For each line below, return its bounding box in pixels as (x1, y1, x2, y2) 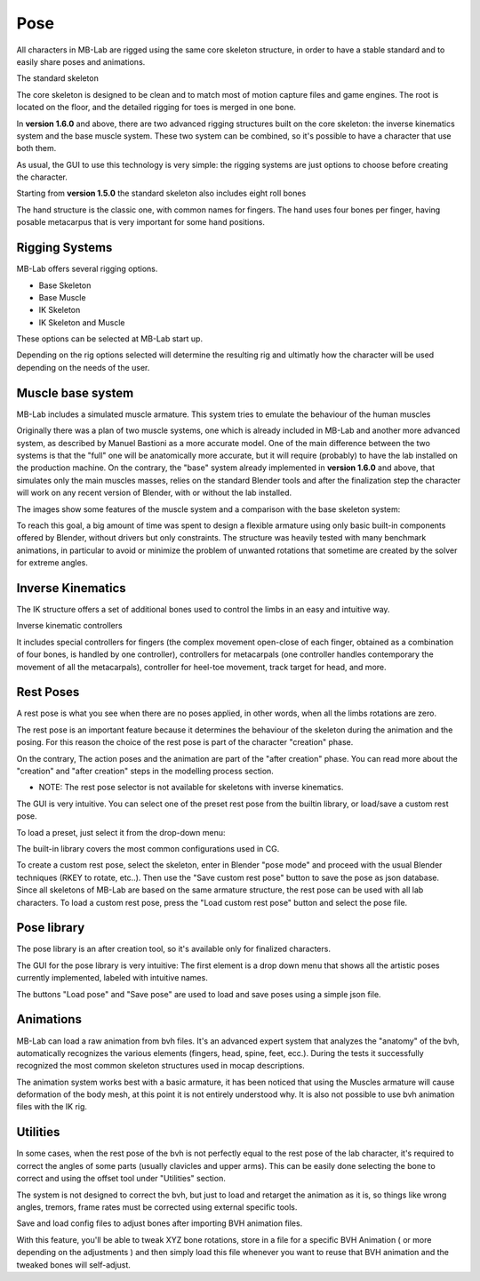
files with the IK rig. (16, 1101, 88, 1112)
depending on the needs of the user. (16, 362, 150, 372)
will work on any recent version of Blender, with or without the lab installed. (16, 487, 292, 498)
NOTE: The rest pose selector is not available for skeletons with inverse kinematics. (38, 782, 344, 793)
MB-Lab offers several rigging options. (16, 263, 158, 275)
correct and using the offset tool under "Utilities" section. (16, 1173, 226, 1184)
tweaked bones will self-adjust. (16, 1259, 131, 1270)
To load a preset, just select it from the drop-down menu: (16, 827, 226, 837)
